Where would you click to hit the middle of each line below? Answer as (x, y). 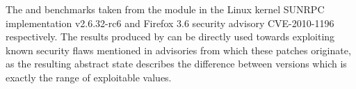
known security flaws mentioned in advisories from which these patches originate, (178, 50)
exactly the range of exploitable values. (89, 77)
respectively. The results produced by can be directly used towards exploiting (170, 37)
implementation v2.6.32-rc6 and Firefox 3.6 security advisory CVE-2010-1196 (170, 23)
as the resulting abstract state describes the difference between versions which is (176, 64)
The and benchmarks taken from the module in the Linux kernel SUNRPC (165, 9)
